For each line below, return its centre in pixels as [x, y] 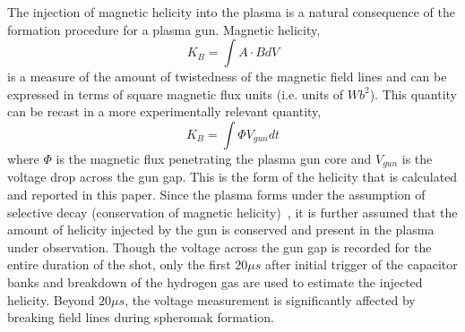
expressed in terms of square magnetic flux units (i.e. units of [176, 94]
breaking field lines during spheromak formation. [141, 317]
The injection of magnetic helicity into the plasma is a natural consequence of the [231, 12]
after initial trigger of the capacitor [361, 264]
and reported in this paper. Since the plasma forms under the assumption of [216, 195]
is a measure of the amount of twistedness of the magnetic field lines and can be [227, 77]
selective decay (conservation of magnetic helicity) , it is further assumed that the [232, 212]
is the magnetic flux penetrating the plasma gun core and [214, 158]
